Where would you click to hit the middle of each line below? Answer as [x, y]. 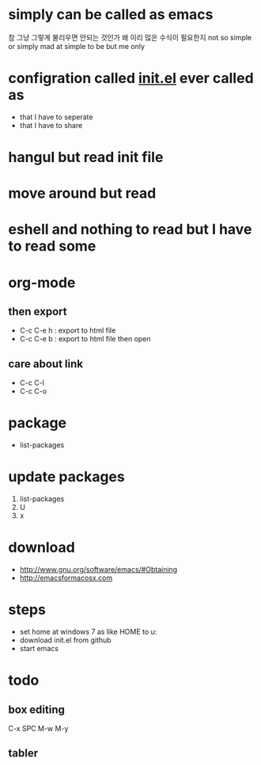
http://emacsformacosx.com [66, 578]
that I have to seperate [56, 117]
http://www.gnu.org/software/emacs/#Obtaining [98, 570]
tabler [23, 754]
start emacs [39, 648]
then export [38, 312]
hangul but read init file [86, 158]
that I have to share [51, 125]
